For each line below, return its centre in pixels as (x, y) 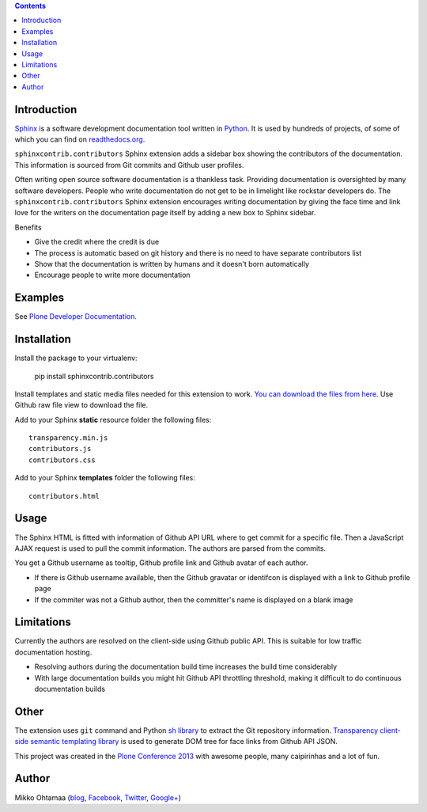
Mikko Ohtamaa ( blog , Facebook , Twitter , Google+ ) (98, 797)
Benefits (28, 227)
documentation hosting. (53, 652)
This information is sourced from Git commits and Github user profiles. (129, 165)
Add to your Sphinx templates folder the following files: (105, 478)
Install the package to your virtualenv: (76, 358)
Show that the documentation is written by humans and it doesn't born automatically (172, 264)
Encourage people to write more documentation (112, 275)
